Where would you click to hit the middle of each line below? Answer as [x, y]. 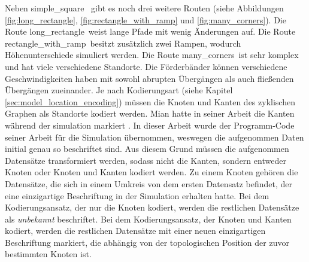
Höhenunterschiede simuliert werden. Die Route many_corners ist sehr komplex [152, 55]
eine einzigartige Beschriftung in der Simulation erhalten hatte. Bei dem [137, 195]
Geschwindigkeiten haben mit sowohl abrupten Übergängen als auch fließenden [149, 78]
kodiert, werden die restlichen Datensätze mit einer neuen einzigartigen [135, 231]
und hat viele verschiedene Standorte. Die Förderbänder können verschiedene [146, 66]
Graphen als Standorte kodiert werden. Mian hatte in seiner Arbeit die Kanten [150, 113]
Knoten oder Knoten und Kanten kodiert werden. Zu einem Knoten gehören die [152, 172]
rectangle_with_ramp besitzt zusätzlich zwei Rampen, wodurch [123, 43]
